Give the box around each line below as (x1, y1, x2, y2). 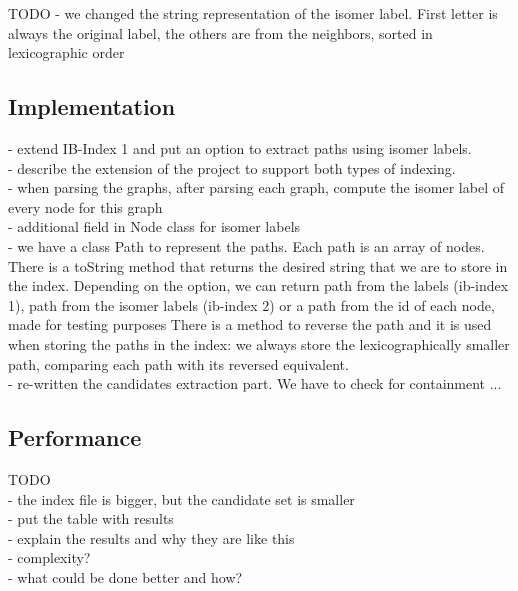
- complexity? (8, 547, 91, 568)
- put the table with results (8, 508, 174, 529)
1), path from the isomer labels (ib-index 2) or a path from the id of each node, (8, 294, 495, 315)
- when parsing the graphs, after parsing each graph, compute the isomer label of (8, 177, 504, 198)
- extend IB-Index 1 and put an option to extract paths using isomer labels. (8, 137, 472, 158)
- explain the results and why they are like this (8, 527, 295, 548)
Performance (8, 422, 142, 453)
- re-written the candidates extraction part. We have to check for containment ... (8, 373, 502, 394)
